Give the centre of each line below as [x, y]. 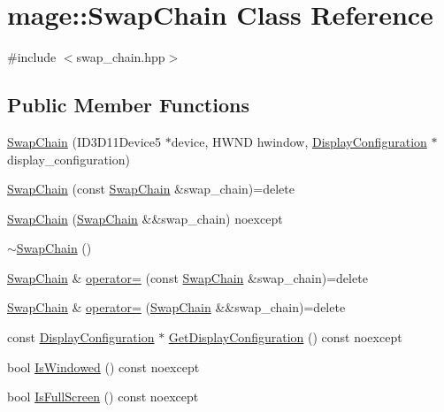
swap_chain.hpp [121, 57]
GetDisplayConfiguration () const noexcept [285, 337]
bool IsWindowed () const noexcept [103, 366]
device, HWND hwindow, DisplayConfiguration [299, 141]
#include [32, 57]
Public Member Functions [128, 105]
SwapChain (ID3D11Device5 [84, 141]
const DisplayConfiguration [81, 337]
